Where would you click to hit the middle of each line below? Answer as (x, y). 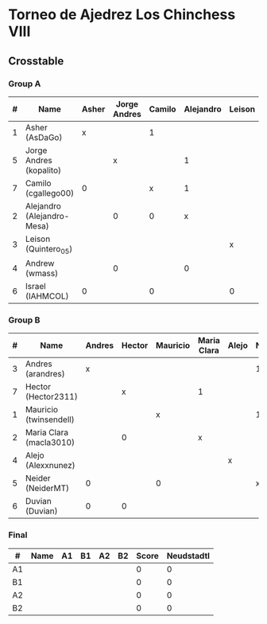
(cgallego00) (50, 193)
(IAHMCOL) (47, 296)
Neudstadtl (188, 556)
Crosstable (36, 61)
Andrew (40, 263)
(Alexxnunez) (50, 466)
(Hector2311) (51, 397)
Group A (25, 84)
